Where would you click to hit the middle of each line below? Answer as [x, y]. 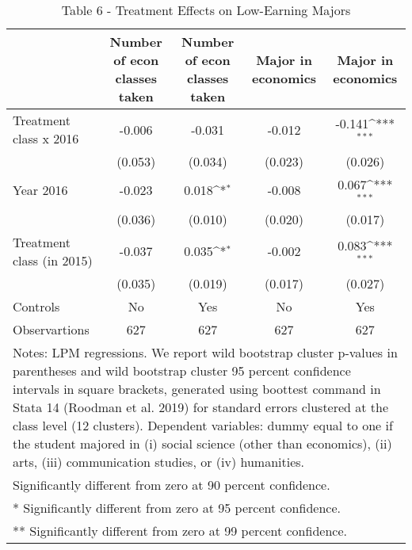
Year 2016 [40, 190]
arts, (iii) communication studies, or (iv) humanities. [159, 461]
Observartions [51, 329]
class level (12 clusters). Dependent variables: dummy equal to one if [203, 425]
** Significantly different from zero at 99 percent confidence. [180, 530]
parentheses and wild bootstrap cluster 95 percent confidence [182, 370]
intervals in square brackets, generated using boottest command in [197, 388]
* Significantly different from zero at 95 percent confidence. [177, 507]
